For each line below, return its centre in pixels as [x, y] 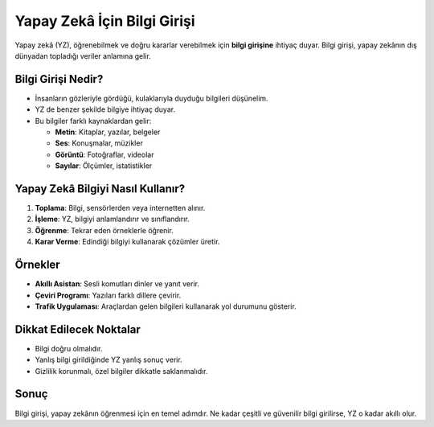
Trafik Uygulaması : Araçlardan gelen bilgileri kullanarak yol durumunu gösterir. [166, 306]
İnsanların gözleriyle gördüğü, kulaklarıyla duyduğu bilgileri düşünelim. [151, 98]
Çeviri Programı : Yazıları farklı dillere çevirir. [108, 295]
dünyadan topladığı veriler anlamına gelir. [83, 55]
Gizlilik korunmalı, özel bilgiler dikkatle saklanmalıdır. [121, 371]
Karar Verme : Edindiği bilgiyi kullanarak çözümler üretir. [127, 242]
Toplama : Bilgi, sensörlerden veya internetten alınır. [120, 208]
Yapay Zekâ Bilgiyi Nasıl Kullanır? [100, 189]
